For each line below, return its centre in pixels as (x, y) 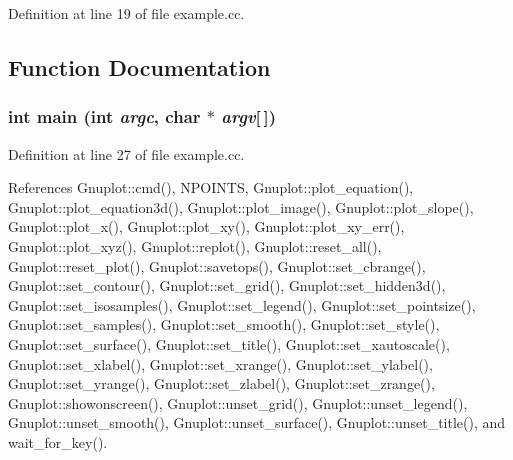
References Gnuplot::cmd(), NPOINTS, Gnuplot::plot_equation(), (211, 187)
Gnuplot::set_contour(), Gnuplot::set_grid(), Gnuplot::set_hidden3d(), (227, 285)
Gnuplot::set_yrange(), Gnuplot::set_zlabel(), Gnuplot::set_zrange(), (221, 383)
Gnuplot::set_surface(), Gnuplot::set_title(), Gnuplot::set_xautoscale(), (229, 343)
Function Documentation (139, 66)
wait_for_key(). (58, 441)
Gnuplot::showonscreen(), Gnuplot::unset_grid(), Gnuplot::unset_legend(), (238, 402)
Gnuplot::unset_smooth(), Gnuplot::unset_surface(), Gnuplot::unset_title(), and (257, 422)
